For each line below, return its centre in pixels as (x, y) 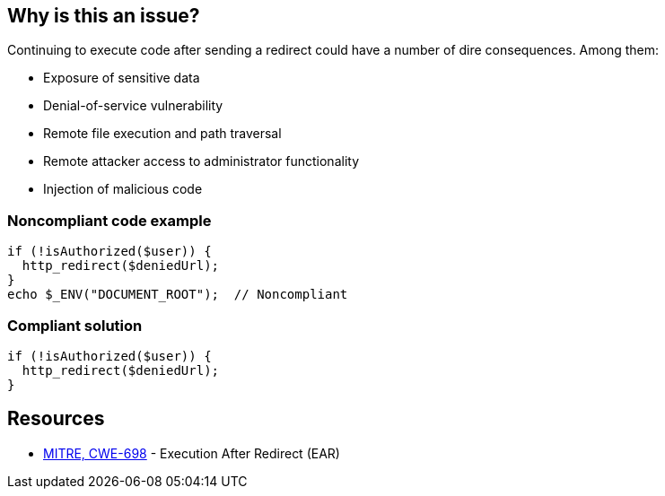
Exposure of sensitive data (122, 78)
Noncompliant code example (109, 220)
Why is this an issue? (104, 16)
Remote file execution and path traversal (162, 134)
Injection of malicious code (123, 189)
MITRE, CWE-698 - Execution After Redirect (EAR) (192, 453)
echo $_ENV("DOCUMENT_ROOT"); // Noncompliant (178, 295)
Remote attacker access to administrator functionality (201, 161)
